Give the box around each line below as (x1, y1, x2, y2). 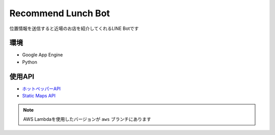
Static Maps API (22, 93, 56, 99)
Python (22, 59, 38, 65)
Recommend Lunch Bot (9, 8, 111, 19)
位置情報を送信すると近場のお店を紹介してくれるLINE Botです (9, 25, 139, 31)
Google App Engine (22, 52, 63, 58)
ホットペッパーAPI (22, 85, 61, 91)
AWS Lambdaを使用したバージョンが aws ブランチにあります (23, 116, 151, 122)
